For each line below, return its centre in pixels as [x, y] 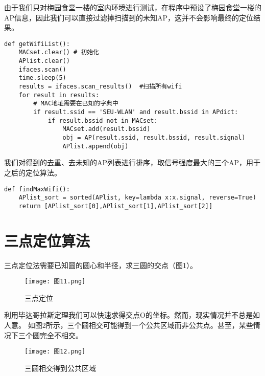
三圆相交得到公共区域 [60, 368]
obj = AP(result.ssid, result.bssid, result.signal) [154, 138]
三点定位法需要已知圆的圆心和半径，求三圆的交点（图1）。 [101, 265]
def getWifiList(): [37, 44]
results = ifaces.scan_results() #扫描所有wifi [100, 87]
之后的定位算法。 [33, 172]
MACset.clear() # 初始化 [59, 52]
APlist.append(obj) [95, 146]
